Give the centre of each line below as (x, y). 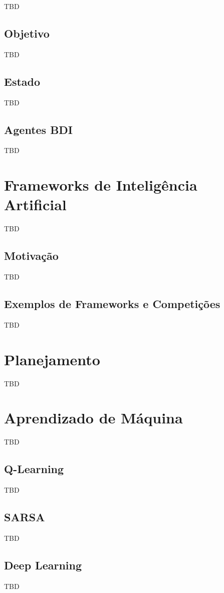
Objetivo (27, 33)
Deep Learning (43, 565)
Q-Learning (34, 469)
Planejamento (52, 359)
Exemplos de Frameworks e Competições (112, 304)
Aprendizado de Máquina (93, 418)
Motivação (31, 256)
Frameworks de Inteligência (101, 185)
